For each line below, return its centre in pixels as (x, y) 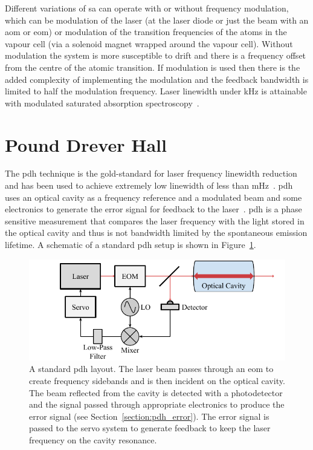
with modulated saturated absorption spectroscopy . (102, 103)
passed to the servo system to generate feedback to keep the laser (150, 428)
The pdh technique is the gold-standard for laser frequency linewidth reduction (151, 173)
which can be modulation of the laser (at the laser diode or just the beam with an (157, 20)
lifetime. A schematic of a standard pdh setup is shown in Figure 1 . (131, 245)
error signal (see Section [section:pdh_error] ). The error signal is (149, 416)
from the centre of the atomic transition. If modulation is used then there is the (153, 67)
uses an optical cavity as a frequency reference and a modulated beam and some (153, 197)
